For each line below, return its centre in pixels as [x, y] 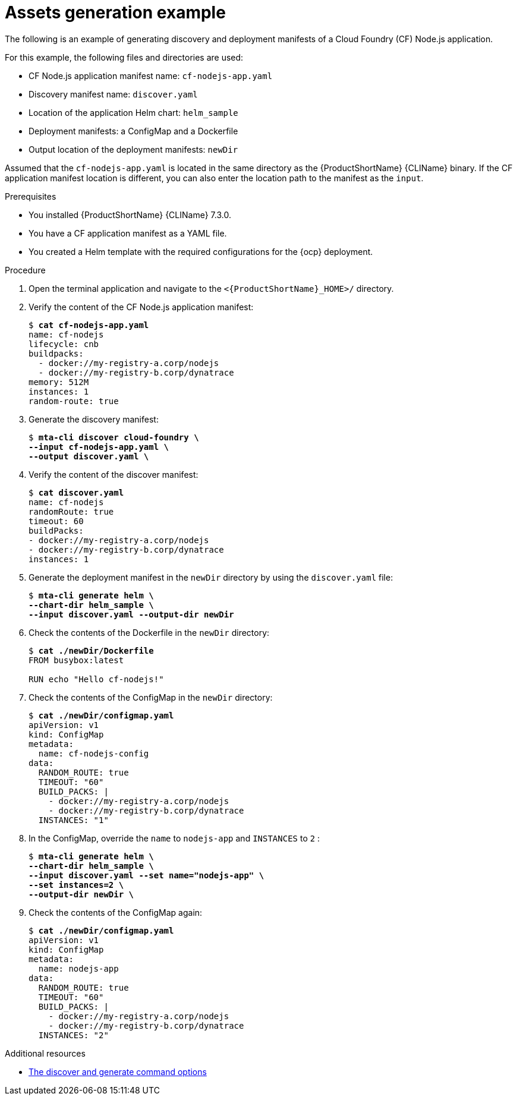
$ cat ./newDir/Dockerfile [91, 650]
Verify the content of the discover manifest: [114, 474]
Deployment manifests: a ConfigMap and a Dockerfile [133, 131]
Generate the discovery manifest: [94, 419]
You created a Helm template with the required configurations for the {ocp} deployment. [201, 251]
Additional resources [45, 1053]
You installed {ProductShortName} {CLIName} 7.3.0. [130, 215]
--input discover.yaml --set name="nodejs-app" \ [146, 875]
